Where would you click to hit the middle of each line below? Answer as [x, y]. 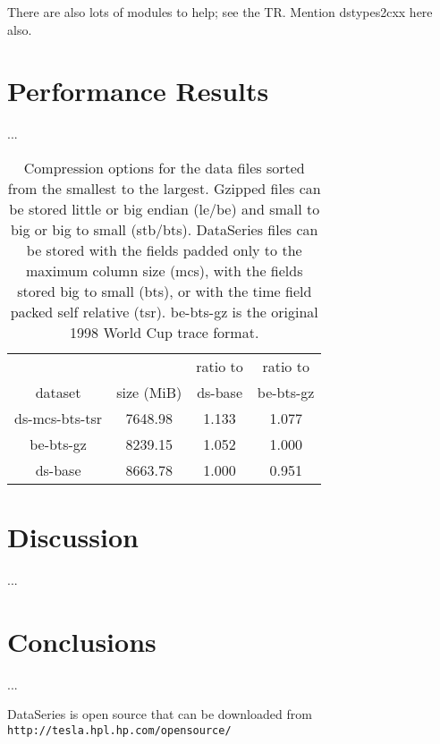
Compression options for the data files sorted [164, 167]
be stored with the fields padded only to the [164, 249]
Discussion [73, 537]
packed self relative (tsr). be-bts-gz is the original [164, 311]
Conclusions [82, 641]
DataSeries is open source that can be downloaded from [160, 714]
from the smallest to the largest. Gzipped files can [164, 188]
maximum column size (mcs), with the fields [164, 270]
